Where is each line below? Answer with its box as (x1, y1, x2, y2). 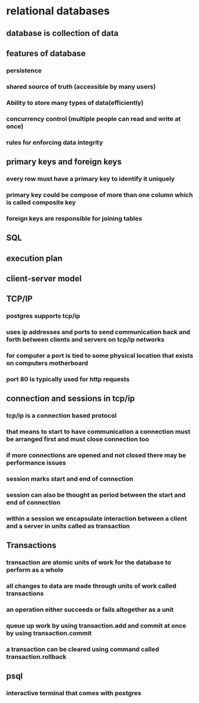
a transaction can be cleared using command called (6, 645, 160, 653)
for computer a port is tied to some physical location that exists (6, 352, 194, 360)
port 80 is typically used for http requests (6, 375, 130, 383)
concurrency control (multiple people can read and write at (6, 114, 181, 123)
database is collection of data (6, 28, 119, 38)
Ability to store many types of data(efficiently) (6, 98, 144, 107)
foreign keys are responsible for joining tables (6, 214, 142, 222)
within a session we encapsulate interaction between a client (6, 514, 187, 523)
